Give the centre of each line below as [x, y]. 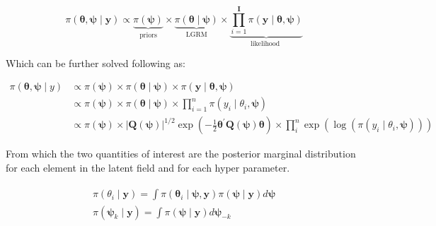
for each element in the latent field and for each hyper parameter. [148, 167]
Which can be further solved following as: [96, 63]
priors [148, 35]
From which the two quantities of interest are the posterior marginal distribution [181, 154]
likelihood [265, 44]
